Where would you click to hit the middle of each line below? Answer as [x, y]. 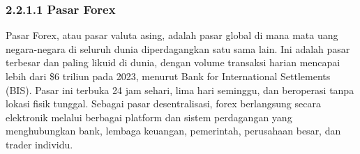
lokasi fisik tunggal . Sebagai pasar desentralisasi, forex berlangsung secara [163, 103]
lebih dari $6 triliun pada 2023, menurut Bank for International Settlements [168, 76]
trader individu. [39, 144]
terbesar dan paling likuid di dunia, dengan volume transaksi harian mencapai [173, 62]
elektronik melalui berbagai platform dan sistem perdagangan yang [149, 117]
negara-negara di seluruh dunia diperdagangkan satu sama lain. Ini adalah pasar [178, 48]
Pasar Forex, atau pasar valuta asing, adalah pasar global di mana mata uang [172, 35]
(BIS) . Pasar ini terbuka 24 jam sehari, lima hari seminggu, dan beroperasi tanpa [180, 90]
